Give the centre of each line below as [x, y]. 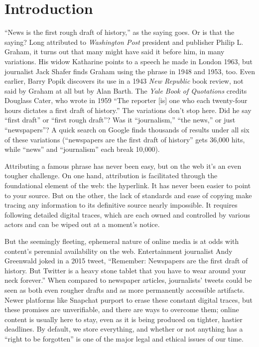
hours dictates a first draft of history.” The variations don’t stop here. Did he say [128, 110]
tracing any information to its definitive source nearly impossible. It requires [121, 205]
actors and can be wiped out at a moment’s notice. [82, 224]
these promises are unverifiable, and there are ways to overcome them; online [122, 309]
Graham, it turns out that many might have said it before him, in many [115, 52]
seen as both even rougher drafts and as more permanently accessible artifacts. [125, 289]
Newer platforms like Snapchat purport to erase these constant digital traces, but [129, 299]
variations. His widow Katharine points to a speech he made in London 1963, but [129, 61]
